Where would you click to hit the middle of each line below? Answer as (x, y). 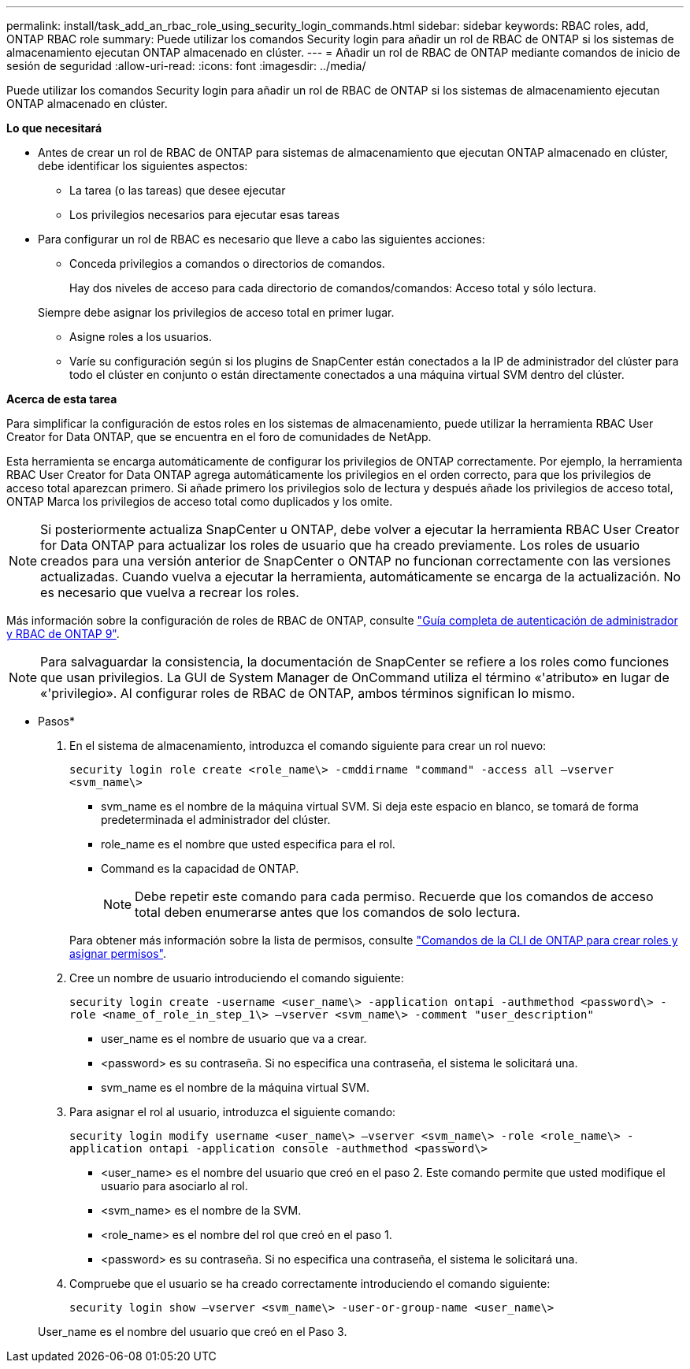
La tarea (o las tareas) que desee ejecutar (178, 190)
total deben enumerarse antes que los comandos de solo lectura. (328, 912)
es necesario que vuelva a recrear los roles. (170, 592)
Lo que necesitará (54, 128)
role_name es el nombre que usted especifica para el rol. (248, 844)
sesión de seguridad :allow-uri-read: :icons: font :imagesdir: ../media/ (186, 66)
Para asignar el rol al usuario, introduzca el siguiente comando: (233, 1112)
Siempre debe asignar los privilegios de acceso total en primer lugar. (216, 312)
